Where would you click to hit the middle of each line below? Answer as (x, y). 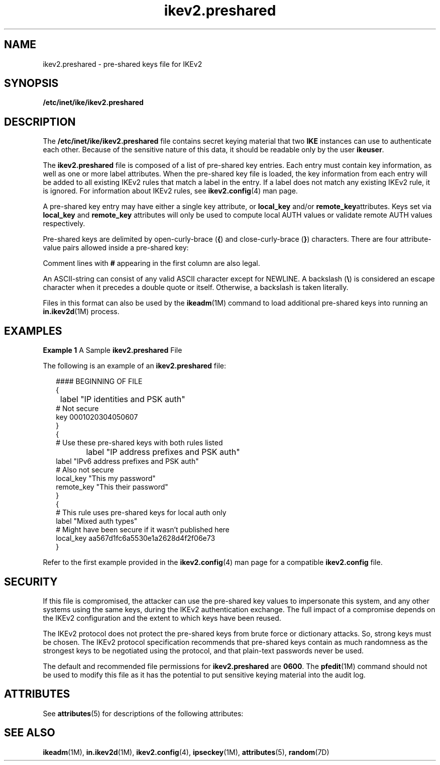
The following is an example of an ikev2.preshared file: (135, 366)
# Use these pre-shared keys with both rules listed (139, 443)
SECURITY (31, 582)
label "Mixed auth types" (97, 521)
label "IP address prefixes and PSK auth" (163, 452)
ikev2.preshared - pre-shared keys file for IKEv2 (123, 64)
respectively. (64, 224)
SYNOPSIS (31, 83)
